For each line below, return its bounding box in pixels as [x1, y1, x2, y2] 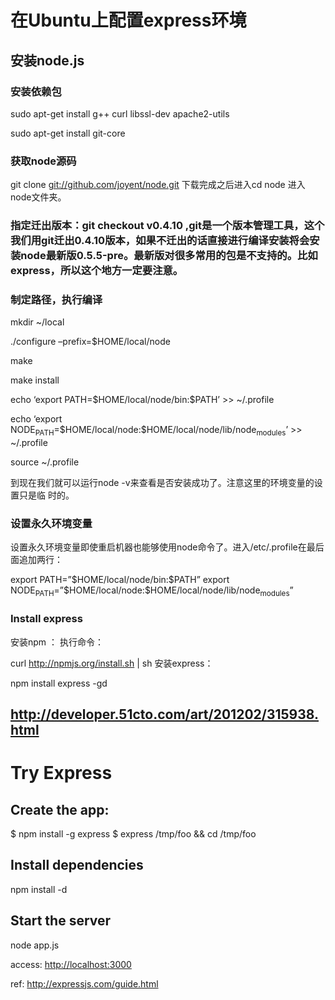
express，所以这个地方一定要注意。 [10, 264, 184, 278]
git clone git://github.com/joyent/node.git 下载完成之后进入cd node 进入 [10, 179, 306, 191]
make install [10, 374, 60, 386]
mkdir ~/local [10, 316, 65, 328]
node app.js [10, 939, 60, 951]
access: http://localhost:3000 [10, 958, 132, 970]
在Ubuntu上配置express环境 [10, 9, 247, 32]
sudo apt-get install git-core [10, 127, 126, 139]
